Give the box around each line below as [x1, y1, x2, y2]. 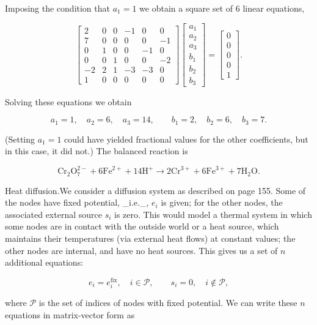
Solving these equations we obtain [5, 95, 132, 108]
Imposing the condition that [5, 2, 110, 14]
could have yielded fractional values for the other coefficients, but [64, 132, 308, 145]
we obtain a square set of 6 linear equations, [139, 2, 305, 14]
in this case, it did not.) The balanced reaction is [5, 144, 188, 157]
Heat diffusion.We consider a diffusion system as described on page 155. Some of [5, 184, 306, 196]
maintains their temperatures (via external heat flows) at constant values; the [5, 232, 296, 245]
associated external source [5, 207, 102, 220]
